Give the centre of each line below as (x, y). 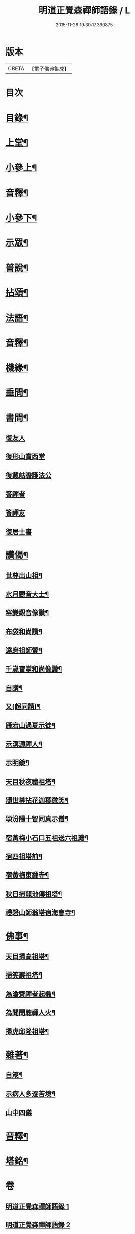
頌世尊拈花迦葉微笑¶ (37, 800)
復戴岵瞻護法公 (28, 475)
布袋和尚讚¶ (24, 632)
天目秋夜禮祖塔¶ (30, 781)
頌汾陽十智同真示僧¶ (37, 819)
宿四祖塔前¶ (24, 857)
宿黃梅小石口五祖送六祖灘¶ (47, 838)
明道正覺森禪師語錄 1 (37, 1206)
